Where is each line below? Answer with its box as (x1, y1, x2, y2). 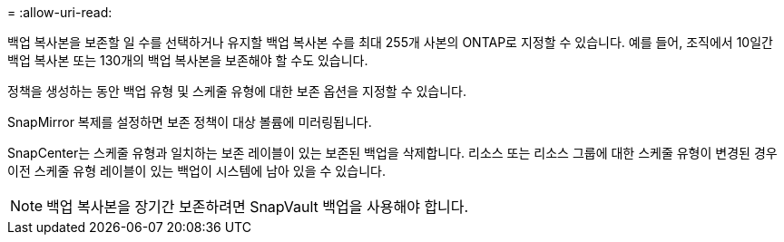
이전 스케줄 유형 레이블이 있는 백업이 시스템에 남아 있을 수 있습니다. (7, 163, 386, 179)
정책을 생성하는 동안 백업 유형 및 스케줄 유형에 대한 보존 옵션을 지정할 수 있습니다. (7, 83, 467, 99)
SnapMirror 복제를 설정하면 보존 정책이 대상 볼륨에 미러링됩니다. (7, 114, 372, 130)
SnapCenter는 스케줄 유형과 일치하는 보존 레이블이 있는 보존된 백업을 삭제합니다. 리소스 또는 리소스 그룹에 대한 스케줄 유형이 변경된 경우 (7, 145, 778, 160)
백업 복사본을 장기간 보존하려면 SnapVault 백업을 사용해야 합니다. (46, 198, 469, 216)
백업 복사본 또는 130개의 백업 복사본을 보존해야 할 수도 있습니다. (7, 53, 368, 68)
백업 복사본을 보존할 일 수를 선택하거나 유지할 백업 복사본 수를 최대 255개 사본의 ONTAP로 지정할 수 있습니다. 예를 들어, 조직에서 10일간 (7, 34, 773, 50)
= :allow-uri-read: (7, 5, 113, 20)
